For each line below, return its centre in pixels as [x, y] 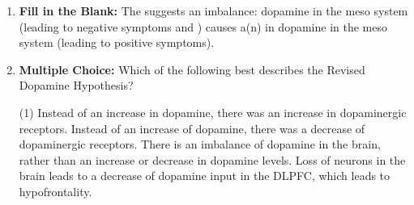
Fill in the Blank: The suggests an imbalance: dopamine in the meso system [213, 10]
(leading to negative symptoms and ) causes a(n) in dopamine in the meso [203, 26]
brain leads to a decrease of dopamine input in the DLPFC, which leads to [205, 176]
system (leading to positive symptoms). [117, 42]
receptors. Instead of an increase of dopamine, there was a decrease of [192, 128]
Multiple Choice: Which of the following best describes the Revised [192, 69]
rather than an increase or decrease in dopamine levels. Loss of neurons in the [212, 159]
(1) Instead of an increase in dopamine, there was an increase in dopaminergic [213, 112]
